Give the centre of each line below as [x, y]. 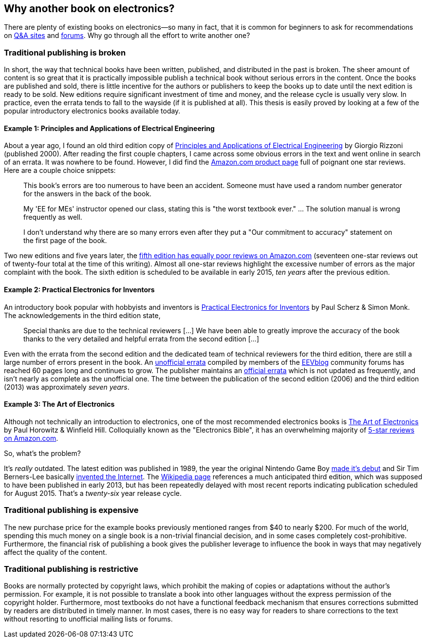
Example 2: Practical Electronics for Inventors [79, 290]
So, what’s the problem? [42, 453]
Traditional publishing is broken [65, 52]
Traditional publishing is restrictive [71, 569]
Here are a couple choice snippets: [60, 170]
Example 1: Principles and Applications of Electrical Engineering [109, 128]
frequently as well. [53, 217]
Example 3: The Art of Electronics [59, 404]
